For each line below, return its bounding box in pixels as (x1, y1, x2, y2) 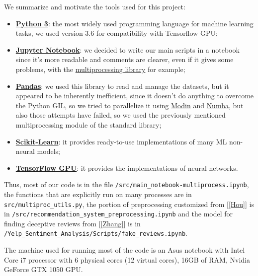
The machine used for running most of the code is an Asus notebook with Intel (4, 245, 245, 255)
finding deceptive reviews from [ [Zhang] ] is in (4, 218, 141, 228)
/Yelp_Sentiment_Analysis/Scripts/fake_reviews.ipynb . (4, 228, 188, 238)
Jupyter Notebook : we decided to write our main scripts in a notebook (15, 44, 240, 55)
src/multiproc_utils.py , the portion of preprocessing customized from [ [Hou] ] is (4, 199, 254, 209)
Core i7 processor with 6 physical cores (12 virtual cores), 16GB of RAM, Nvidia (4, 254, 250, 265)
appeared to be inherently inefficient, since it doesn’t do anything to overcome (15, 90, 254, 101)
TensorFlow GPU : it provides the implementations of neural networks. (15, 162, 238, 173)
